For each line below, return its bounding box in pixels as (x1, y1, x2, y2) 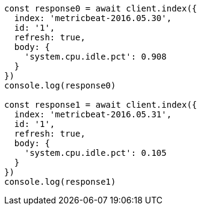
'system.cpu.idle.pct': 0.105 (24, 148, 167, 158)
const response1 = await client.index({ (4, 100, 197, 110)
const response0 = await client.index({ (4, 4, 197, 13)
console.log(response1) (4, 177, 116, 187)
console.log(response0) (4, 81, 116, 90)
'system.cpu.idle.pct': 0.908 (24, 52, 167, 61)
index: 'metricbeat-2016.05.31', (14, 110, 172, 119)
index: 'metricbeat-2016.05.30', (14, 13, 172, 23)
